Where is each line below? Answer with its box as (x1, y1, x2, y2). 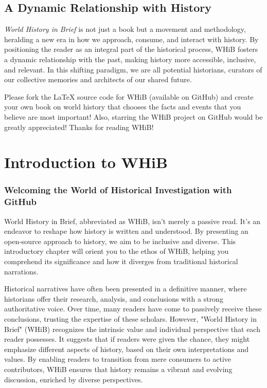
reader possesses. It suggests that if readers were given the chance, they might (4, 334, 250, 344)
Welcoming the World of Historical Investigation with (4, 183, 232, 196)
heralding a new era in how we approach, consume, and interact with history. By (4, 33, 259, 44)
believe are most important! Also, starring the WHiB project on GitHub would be (4, 111, 263, 122)
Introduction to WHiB (4, 152, 168, 173)
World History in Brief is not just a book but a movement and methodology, (4, 24, 246, 34)
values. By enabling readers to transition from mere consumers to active (4, 354, 231, 364)
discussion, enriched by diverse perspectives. (4, 374, 143, 384)
